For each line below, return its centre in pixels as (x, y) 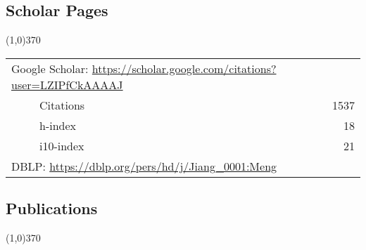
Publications (52, 208)
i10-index (62, 145)
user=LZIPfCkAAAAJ (67, 84)
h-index (58, 125)
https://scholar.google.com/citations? (184, 68)
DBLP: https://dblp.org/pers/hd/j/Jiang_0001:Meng (144, 166)
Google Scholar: (50, 68)
